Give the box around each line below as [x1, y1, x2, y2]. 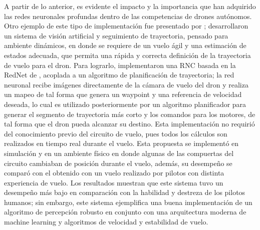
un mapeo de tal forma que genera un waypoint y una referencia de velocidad [4, 89, 242, 99]
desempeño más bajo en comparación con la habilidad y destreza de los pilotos [4, 187, 245, 197]
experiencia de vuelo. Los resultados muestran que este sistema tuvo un [4, 177, 223, 187]
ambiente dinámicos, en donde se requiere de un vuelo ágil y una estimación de [4, 40, 246, 50]
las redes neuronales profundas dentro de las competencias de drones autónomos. [4, 10, 252, 21]
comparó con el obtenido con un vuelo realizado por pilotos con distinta [4, 167, 224, 178]
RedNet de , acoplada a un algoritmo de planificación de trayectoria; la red [4, 69, 234, 80]
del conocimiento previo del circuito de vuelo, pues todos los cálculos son [4, 128, 227, 138]
